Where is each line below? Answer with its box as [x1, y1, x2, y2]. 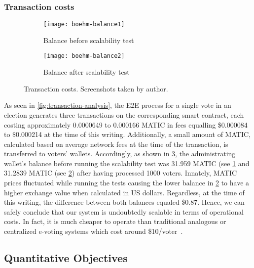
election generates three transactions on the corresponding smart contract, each [4, 109, 244, 120]
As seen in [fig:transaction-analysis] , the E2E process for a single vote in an [4, 100, 231, 110]
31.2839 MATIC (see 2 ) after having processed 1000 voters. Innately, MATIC [4, 168, 237, 178]
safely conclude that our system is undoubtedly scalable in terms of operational [4, 206, 244, 217]
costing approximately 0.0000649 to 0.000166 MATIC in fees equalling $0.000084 [4, 119, 248, 130]
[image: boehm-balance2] [43, 52, 125, 60]
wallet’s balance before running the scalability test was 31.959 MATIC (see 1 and [4, 158, 250, 168]
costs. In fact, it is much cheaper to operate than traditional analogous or [4, 216, 226, 226]
